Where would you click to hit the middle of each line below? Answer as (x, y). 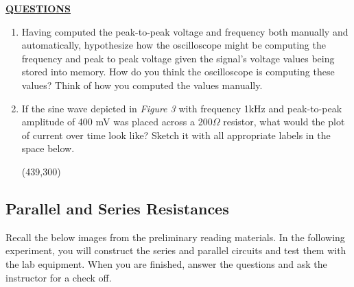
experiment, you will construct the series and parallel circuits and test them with (176, 250)
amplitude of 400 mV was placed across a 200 (117, 122)
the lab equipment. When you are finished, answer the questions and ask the (166, 263)
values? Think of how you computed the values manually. (142, 85)
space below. (48, 148)
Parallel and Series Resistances (117, 208)
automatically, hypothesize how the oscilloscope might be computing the (174, 45)
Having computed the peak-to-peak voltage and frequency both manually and (185, 31)
